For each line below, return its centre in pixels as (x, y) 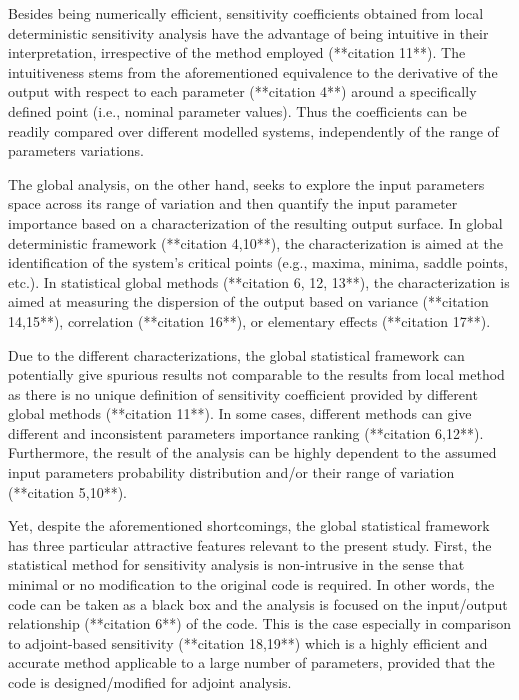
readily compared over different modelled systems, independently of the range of (253, 130)
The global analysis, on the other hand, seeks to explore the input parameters (246, 183)
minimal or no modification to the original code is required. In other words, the (251, 584)
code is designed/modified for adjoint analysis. (150, 682)
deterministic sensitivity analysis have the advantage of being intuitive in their (248, 32)
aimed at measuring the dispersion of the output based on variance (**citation (248, 301)
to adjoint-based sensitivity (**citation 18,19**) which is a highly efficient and (248, 642)
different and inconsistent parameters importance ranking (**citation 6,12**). (246, 432)
